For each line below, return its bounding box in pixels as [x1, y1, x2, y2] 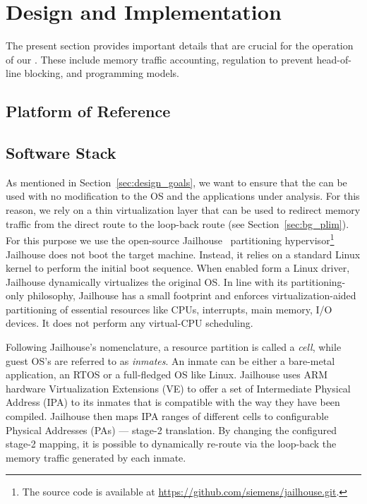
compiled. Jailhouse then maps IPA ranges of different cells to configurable [6, 409, 329, 424]
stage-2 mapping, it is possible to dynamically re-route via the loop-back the [6, 436, 337, 451]
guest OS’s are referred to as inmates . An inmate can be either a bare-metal [6, 353, 335, 368]
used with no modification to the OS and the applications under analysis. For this [6, 188, 360, 203]
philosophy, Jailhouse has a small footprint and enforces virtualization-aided [27, 288, 356, 303]
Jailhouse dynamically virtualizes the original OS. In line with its [6, 274, 288, 289]
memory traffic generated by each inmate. [6, 450, 186, 464]
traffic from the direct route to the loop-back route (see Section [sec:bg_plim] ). [6, 216, 349, 231]
